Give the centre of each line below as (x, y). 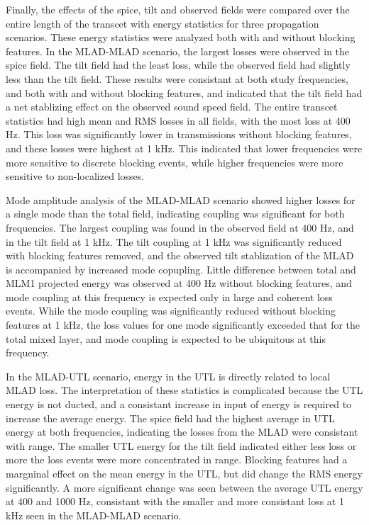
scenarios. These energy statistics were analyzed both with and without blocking (181, 37)
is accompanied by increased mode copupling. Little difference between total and (181, 269)
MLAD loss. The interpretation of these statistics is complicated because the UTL (184, 390)
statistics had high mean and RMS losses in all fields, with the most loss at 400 (178, 120)
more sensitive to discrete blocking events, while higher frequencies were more (175, 162)
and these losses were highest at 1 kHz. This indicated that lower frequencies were (184, 148)
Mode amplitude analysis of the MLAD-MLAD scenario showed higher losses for (181, 199)
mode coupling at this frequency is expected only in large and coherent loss (169, 297)
